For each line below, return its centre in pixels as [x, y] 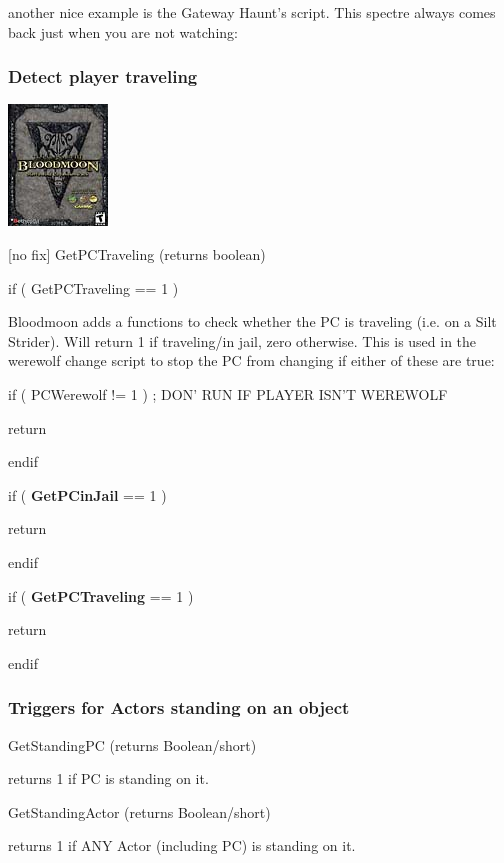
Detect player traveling [103, 76]
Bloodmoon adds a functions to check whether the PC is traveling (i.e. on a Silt [252, 321]
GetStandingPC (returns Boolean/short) [132, 744]
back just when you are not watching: [123, 31]
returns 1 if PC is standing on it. [108, 778]
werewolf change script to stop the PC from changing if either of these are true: [251, 360]
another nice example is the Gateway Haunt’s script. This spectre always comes [252, 12]
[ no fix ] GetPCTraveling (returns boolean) [137, 254]
